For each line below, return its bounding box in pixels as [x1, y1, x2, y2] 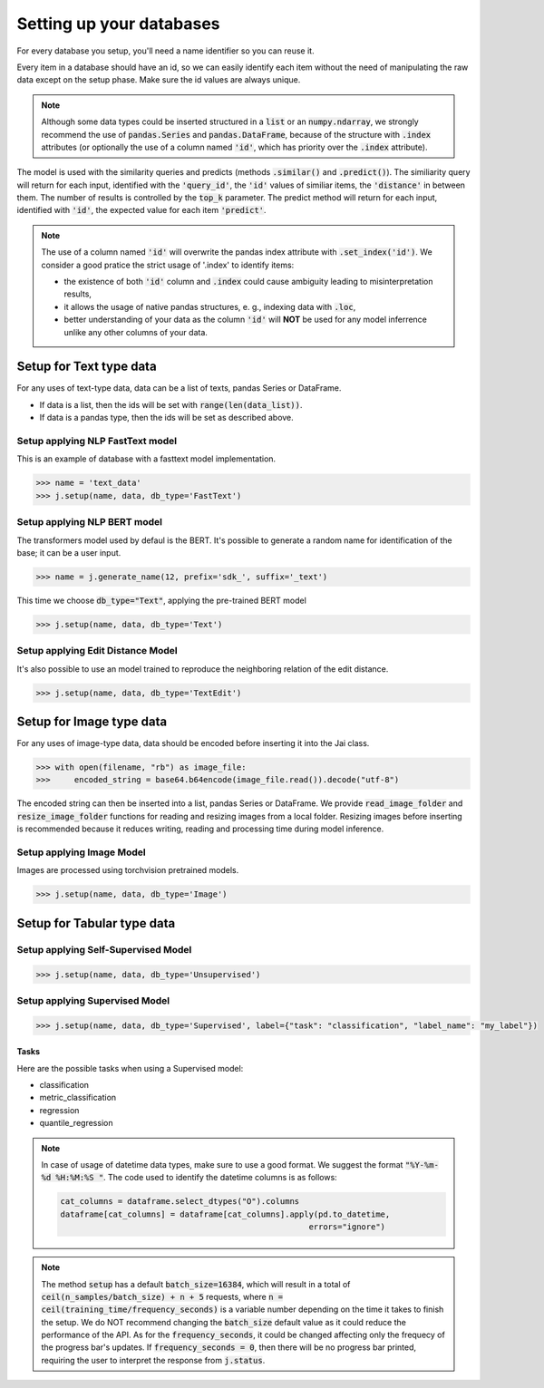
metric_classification [39, 1092, 117, 1103]
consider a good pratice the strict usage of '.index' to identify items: [41, 259, 295, 270]
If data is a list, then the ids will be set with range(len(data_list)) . [39, 399, 303, 410]
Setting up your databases [16, 14, 221, 34]
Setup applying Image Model [16, 846, 146, 859]
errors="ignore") [308, 1222, 385, 1232]
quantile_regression [39, 1118, 113, 1129]
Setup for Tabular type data [16, 916, 176, 931]
